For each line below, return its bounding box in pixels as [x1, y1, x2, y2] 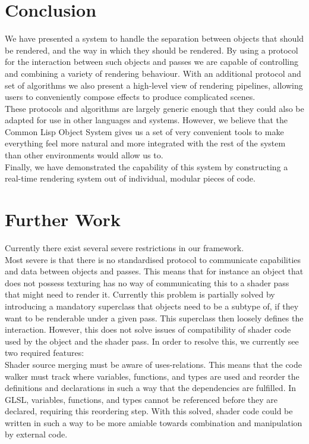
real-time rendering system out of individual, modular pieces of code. [5, 172, 256, 185]
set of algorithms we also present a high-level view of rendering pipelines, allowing [5, 79, 303, 91]
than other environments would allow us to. [5, 149, 163, 161]
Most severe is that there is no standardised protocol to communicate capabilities [5, 253, 301, 265]
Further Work [5, 207, 121, 232]
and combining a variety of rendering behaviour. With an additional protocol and [5, 67, 301, 79]
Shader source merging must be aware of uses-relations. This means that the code [5, 358, 302, 370]
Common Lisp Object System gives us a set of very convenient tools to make [5, 125, 284, 137]
